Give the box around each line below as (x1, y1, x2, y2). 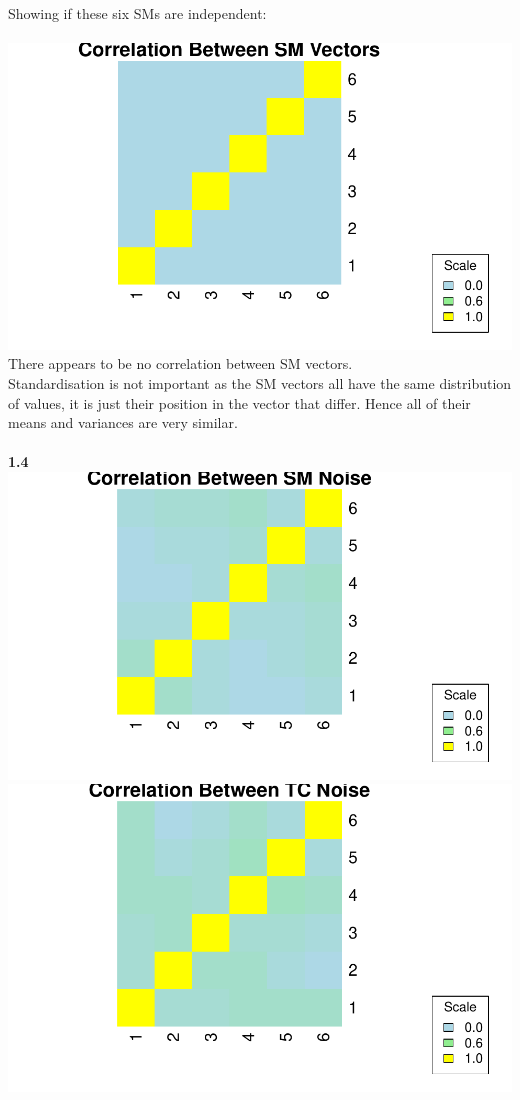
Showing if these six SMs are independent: (8, 3, 267, 23)
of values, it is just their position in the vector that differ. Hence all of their (8, 392, 471, 413)
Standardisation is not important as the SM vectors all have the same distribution (8, 373, 512, 394)
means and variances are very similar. (8, 412, 238, 433)
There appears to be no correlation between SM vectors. (8, 353, 353, 374)
